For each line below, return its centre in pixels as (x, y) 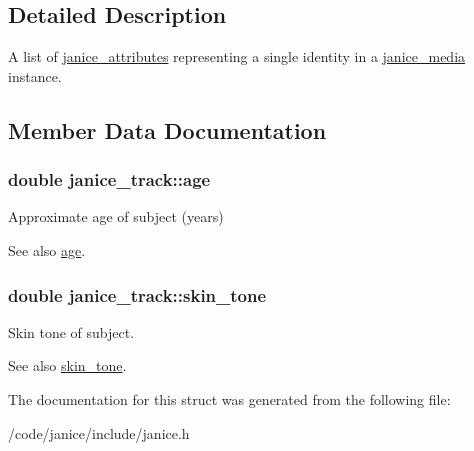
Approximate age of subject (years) (116, 216)
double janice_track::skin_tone (137, 294)
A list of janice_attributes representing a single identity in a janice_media (237, 56)
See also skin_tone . (67, 365)
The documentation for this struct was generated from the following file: (229, 398)
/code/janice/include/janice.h (99, 432)
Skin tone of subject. (71, 331)
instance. (35, 75)
